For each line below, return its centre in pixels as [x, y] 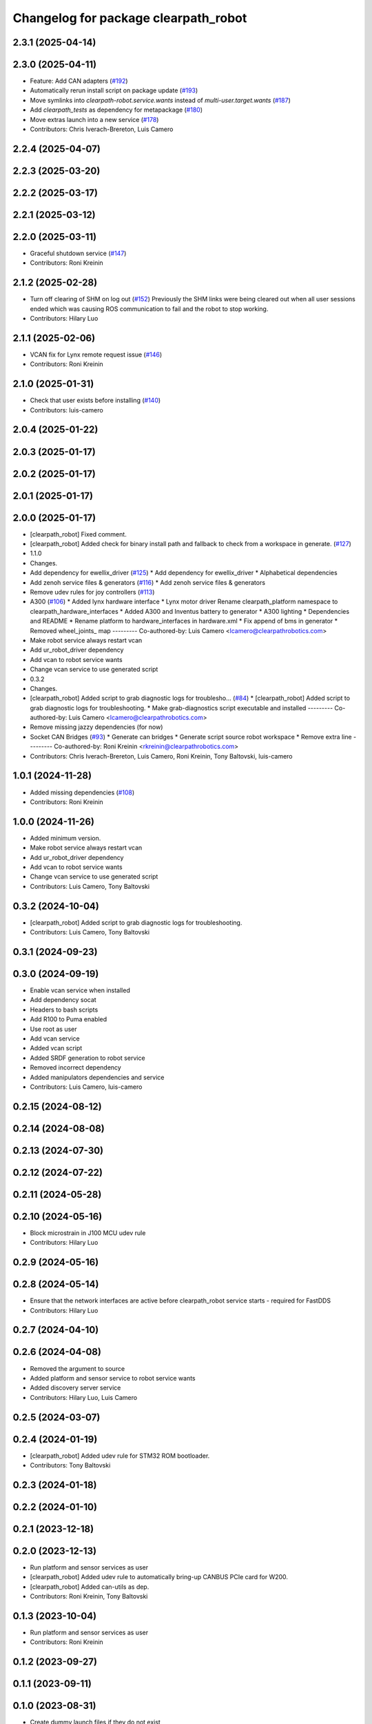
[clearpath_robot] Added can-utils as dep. [90, 1587]
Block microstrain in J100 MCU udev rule [88, 1233]
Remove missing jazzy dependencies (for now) [96, 727]
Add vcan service [55, 1039]
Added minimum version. [65, 838]
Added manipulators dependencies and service [97, 1077]
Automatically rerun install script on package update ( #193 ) [114, 90]
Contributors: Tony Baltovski [70, 1465]
